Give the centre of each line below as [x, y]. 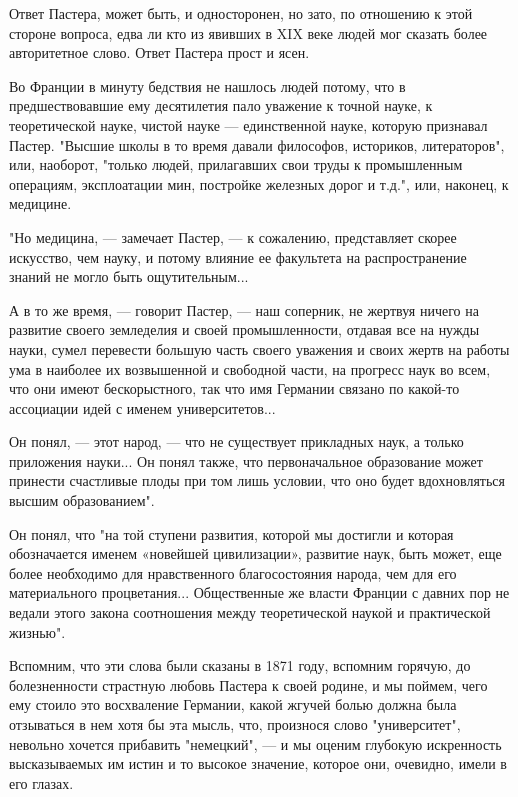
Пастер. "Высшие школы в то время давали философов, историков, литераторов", [257, 144]
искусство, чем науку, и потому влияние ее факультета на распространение [238, 256]
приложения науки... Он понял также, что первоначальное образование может [246, 460]
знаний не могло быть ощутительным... [129, 276]
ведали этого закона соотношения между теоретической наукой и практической [250, 612]
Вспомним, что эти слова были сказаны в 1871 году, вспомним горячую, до [240, 665]
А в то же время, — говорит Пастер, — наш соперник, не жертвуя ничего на [244, 309]
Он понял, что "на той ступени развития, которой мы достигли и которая [231, 533]
